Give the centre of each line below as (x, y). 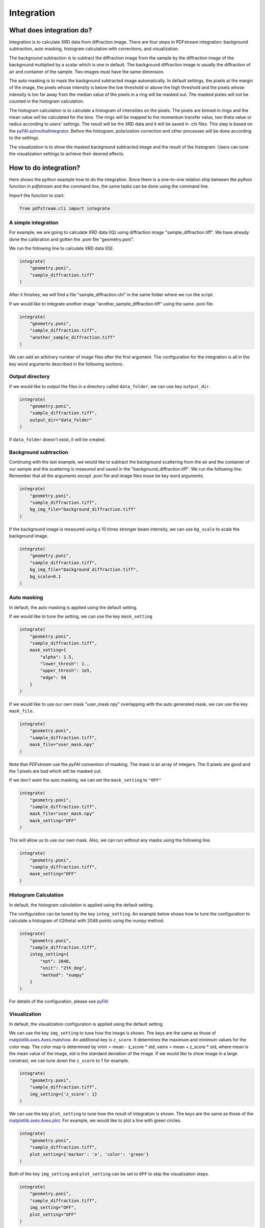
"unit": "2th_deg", (63, 968)
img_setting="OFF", (53, 1208)
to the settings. (24, 138)
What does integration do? (51, 30)
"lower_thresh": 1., (65, 664)
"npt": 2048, (56, 961)
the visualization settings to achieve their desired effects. (67, 153)
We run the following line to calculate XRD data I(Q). (62, 249)
